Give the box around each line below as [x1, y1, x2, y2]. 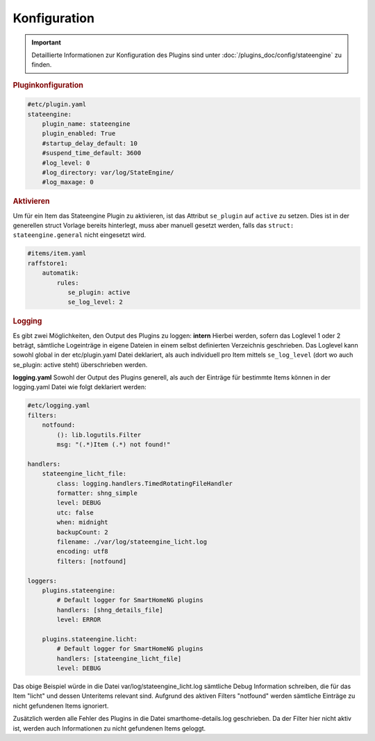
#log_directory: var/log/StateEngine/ [42, 168, 174, 177]
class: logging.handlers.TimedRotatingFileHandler [56, 480, 233, 487]
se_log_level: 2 [67, 298, 123, 306]
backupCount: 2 [56, 528, 109, 536]
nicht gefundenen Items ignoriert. [12, 701, 109, 710]
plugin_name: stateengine [42, 120, 131, 128]
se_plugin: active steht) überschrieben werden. [12, 360, 148, 368]
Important [31, 38, 62, 47]
